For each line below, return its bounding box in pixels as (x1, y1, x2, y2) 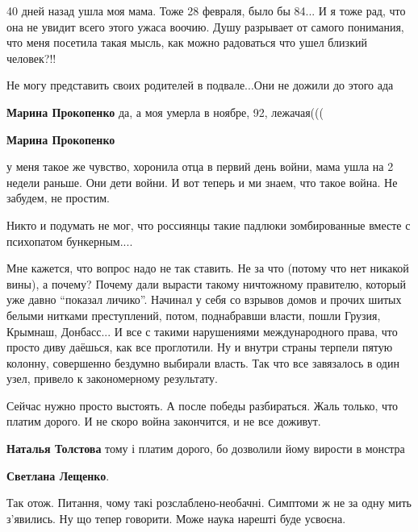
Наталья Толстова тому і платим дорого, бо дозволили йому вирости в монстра (6, 440, 405, 457)
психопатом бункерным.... (6, 232, 133, 249)
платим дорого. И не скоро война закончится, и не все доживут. (6, 413, 321, 430)
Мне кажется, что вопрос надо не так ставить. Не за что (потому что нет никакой (6, 260, 409, 276)
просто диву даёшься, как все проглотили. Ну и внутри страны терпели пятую (6, 339, 393, 355)
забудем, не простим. (6, 189, 110, 206)
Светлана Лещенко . (6, 467, 110, 484)
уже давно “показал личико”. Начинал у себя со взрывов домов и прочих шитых (6, 291, 402, 308)
